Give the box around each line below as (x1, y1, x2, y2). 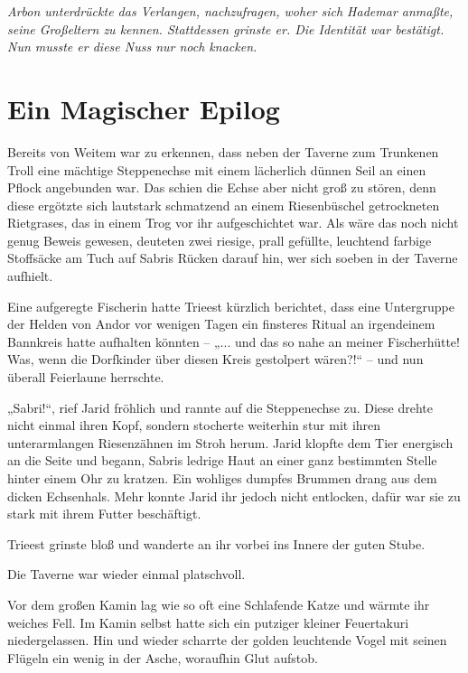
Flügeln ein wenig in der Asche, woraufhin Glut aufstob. (7, 648, 318, 667)
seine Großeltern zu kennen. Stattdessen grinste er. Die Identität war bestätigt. (7, 19, 445, 38)
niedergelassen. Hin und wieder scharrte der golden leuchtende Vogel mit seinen (7, 631, 447, 650)
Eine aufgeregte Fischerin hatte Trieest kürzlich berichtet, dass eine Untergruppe (7, 296, 454, 315)
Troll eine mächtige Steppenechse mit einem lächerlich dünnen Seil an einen (7, 160, 426, 179)
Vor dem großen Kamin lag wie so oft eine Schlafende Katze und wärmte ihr (7, 594, 430, 613)
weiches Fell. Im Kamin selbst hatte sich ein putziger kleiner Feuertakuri (7, 612, 409, 631)
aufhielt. (7, 266, 53, 285)
